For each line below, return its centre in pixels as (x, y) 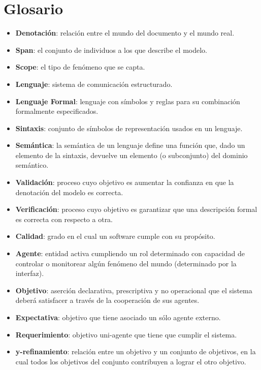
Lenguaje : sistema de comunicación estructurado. (94, 84)
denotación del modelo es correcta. (69, 192)
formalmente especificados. (57, 111)
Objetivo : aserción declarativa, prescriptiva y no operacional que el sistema (134, 290)
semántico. (32, 165)
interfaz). (30, 273)
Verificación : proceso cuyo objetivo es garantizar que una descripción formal (136, 209)
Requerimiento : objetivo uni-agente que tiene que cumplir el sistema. (126, 334)
